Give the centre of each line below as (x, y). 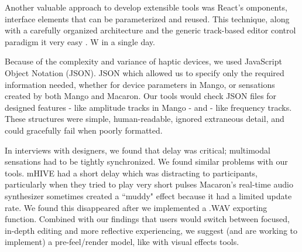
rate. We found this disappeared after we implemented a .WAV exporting (136, 207)
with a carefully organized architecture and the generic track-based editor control (150, 30)
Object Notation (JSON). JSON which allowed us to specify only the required (145, 72)
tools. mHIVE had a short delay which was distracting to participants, (131, 173)
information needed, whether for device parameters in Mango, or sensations (140, 84)
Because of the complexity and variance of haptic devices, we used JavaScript (143, 61)
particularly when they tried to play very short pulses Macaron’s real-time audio (149, 184)
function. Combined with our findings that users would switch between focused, (147, 219)
